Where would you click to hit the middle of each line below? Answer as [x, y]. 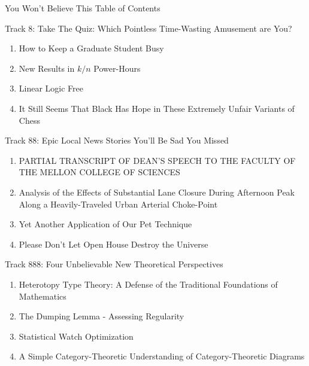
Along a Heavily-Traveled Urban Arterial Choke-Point [118, 204]
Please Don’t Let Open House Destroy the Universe [113, 244]
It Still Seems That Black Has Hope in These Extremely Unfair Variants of [157, 108]
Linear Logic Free [51, 88]
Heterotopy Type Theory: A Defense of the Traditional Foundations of [148, 284]
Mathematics [43, 296]
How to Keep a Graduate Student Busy [91, 48]
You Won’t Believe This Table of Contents [83, 8]
